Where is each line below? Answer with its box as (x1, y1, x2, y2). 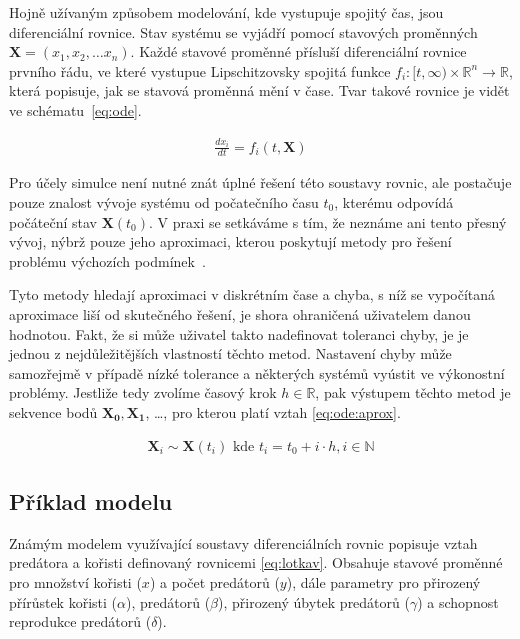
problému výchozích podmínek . (9, 250, 206, 271)
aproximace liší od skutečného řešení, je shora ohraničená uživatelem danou (9, 303, 471, 324)
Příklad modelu (9, 485, 173, 516)
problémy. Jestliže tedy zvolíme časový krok (9, 382, 277, 403)
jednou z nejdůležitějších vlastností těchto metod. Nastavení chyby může (9, 343, 452, 364)
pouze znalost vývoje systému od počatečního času (9, 191, 319, 212)
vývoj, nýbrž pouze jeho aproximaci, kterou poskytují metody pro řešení (9, 231, 452, 252)
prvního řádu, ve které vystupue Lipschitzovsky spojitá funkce (9, 60, 391, 81)
